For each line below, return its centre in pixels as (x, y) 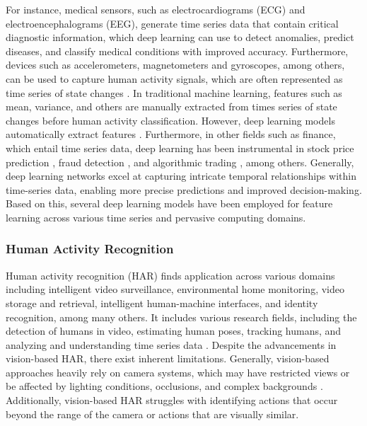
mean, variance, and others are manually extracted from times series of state (171, 106)
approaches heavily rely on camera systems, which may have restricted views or (178, 372)
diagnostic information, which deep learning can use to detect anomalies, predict (180, 37)
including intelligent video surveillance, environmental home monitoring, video (175, 289)
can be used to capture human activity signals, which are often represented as (174, 78)
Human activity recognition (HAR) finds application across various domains (170, 275)
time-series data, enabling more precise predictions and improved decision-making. (184, 189)
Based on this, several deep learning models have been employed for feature (169, 203)
